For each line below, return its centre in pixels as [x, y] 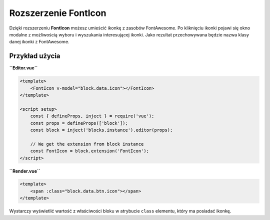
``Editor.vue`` [23, 68]
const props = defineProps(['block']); [79, 123]
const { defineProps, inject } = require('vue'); [92, 116]
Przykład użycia [35, 56]
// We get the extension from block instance [87, 144]
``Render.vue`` [25, 171]
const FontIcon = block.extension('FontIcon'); [90, 151]
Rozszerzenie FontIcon [58, 13]
